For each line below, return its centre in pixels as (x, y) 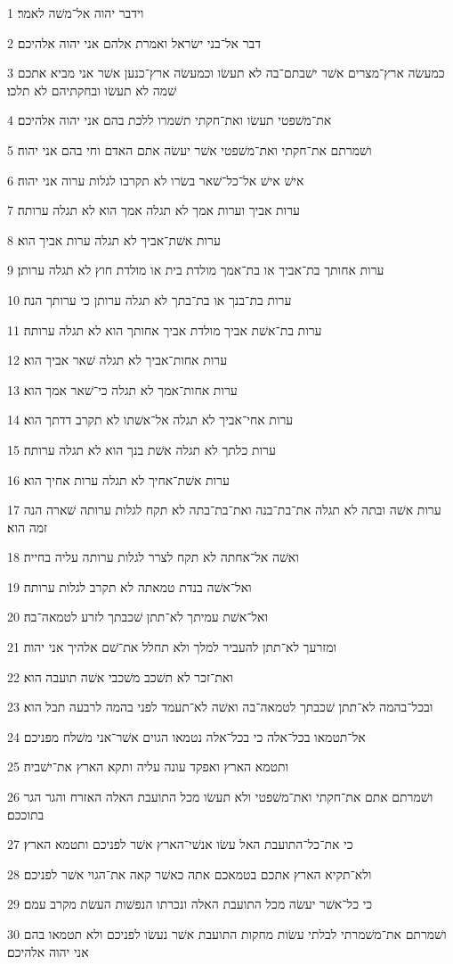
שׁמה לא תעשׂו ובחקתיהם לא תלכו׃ (92, 90)
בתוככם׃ (26, 814)
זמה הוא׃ (27, 527)
